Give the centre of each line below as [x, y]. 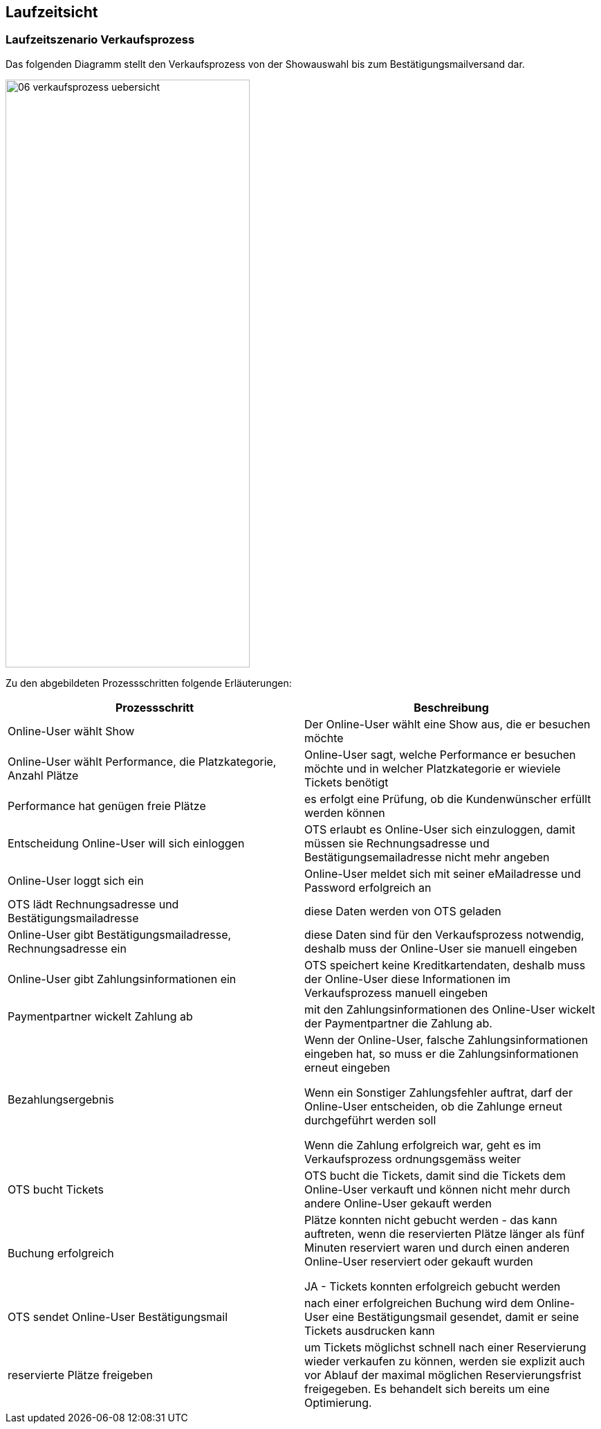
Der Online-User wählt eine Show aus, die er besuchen [447, 724]
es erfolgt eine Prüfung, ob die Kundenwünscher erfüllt [448, 799]
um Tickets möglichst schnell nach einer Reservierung [445, 1347]
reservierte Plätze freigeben [80, 1375]
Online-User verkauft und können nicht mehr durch [437, 1189]
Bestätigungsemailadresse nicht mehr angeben [427, 857]
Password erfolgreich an [368, 887]
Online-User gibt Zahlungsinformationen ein [122, 979]
